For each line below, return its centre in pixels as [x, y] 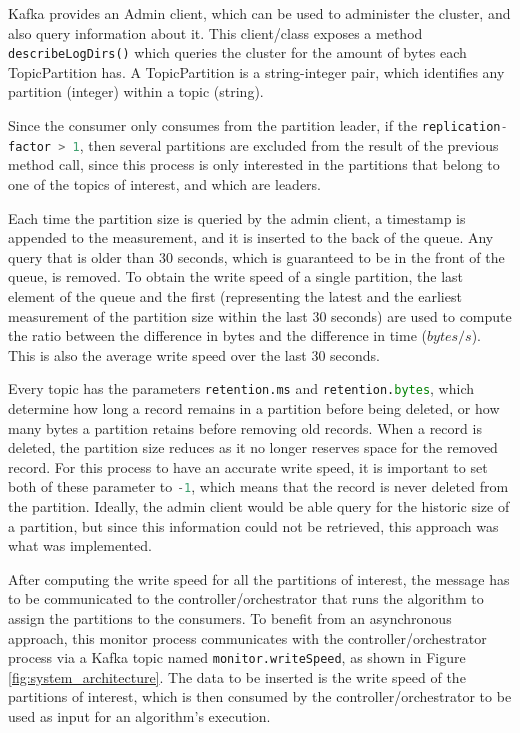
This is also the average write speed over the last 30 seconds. [194, 354]
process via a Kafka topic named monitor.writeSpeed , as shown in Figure [237, 657]
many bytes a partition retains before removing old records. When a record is [245, 427]
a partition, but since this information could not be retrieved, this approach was [253, 525]
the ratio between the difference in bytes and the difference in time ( [217, 335]
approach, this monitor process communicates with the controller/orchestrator [247, 637]
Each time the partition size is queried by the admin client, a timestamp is [237, 217]
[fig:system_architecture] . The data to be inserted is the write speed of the [237, 676]
